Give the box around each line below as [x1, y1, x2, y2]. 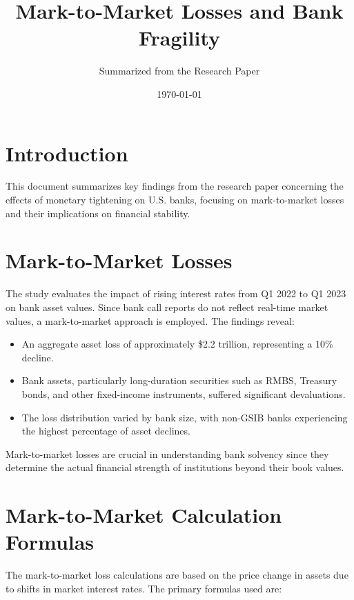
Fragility [138, 23, 221, 52]
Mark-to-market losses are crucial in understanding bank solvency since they [6, 446, 329, 461]
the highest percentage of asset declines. [21, 423, 190, 438]
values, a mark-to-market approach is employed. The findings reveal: [6, 313, 295, 328]
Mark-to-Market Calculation [6, 501, 282, 529]
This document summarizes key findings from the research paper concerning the [6, 179, 344, 193]
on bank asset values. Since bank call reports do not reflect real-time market [6, 299, 328, 314]
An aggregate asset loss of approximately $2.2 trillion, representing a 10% [21, 337, 333, 351]
